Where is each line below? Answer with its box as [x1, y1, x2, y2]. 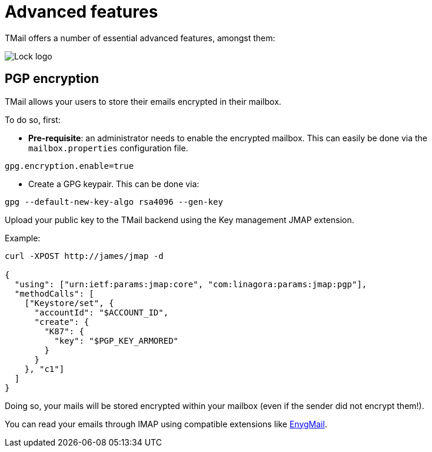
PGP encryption [5, 71, 99, 87]
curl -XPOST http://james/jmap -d [5, 251, 164, 261]
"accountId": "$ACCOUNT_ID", [34, 307, 169, 317]
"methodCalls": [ [14, 288, 94, 298]
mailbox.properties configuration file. [28, 142, 188, 153]
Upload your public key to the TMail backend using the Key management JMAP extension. [5, 214, 354, 225]
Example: [5, 232, 41, 243]
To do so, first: [5, 114, 61, 125]
